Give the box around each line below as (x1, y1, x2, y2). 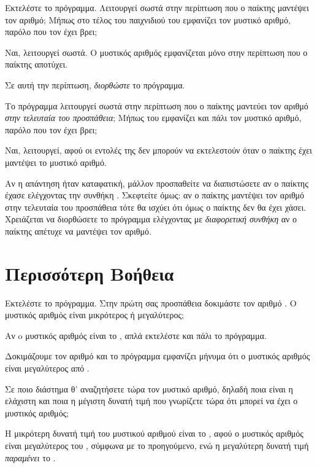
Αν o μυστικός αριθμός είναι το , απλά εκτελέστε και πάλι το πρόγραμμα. (5, 329, 267, 341)
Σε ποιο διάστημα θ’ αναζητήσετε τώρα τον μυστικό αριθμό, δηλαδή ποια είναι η (5, 382, 293, 395)
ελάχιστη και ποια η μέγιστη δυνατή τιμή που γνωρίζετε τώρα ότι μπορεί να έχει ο (5, 394, 298, 407)
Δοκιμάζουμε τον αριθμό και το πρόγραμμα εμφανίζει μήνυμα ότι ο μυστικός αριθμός (5, 349, 310, 362)
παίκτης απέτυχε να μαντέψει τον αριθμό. (5, 224, 151, 237)
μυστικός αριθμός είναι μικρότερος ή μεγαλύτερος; (5, 308, 184, 321)
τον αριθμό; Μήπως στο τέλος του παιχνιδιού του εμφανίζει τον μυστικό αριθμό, (5, 13, 291, 26)
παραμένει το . (5, 451, 56, 464)
